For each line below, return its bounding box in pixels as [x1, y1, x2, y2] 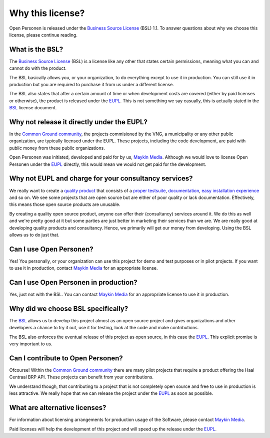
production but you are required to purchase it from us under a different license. [9, 82, 174, 88]
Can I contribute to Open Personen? [9, 354, 123, 362]
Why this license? [9, 8, 85, 19]
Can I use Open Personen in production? [9, 278, 137, 287]
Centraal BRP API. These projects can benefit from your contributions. [9, 374, 153, 380]
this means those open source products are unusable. [9, 201, 120, 207]
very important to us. [9, 341, 52, 347]
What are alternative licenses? [9, 403, 106, 412]
